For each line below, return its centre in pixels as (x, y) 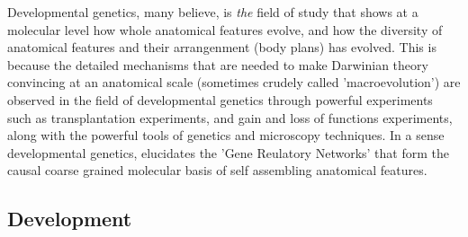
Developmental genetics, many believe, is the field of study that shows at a (213, 12)
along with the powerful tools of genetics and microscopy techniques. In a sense (226, 135)
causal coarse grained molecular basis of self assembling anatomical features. (217, 170)
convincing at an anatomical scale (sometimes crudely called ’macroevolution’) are (234, 82)
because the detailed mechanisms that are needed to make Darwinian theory (218, 64)
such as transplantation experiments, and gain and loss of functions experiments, (230, 117)
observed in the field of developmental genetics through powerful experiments (220, 99)
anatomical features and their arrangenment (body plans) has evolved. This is (222, 47)
